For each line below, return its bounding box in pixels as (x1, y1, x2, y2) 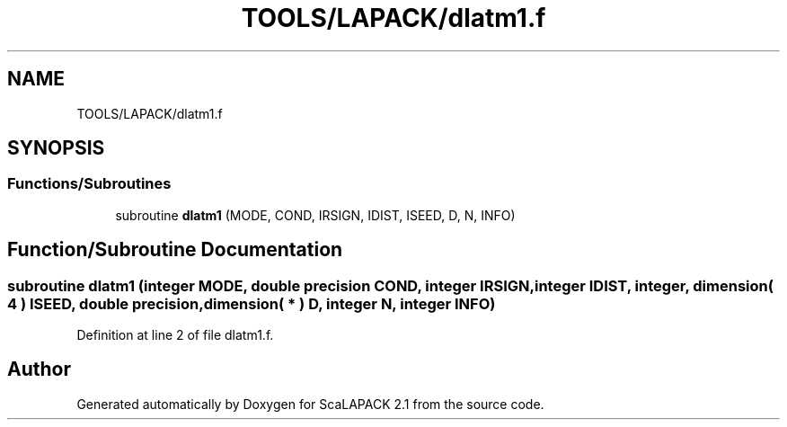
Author (7, 358, 71, 381)
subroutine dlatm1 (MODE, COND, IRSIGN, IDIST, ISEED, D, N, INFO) (115, 207, 516, 223)
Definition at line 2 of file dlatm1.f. (76, 327, 274, 343)
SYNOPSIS (7, 137, 105, 160)
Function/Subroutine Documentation (7, 238, 343, 262)
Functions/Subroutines (7, 174, 172, 193)
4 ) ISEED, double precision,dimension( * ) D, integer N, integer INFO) (7, 294, 496, 313)
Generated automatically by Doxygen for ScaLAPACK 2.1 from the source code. (76, 396, 544, 412)
